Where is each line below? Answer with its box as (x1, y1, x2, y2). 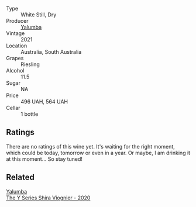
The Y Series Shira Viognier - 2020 (6, 194, 91, 201)
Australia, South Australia (20, 49, 82, 55)
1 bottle (20, 111, 39, 118)
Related (6, 172, 35, 182)
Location (6, 42, 27, 49)
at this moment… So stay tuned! (6, 155, 83, 163)
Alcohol (6, 67, 25, 74)
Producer (6, 18, 29, 24)
